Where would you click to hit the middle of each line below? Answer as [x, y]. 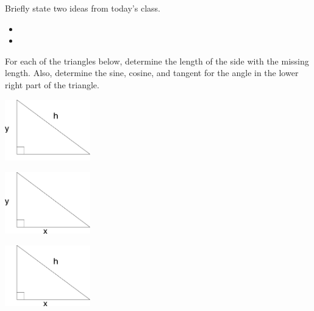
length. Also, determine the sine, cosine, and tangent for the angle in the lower [152, 73]
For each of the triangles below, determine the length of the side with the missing [157, 61]
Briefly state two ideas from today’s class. [83, 8]
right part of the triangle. [52, 84]
